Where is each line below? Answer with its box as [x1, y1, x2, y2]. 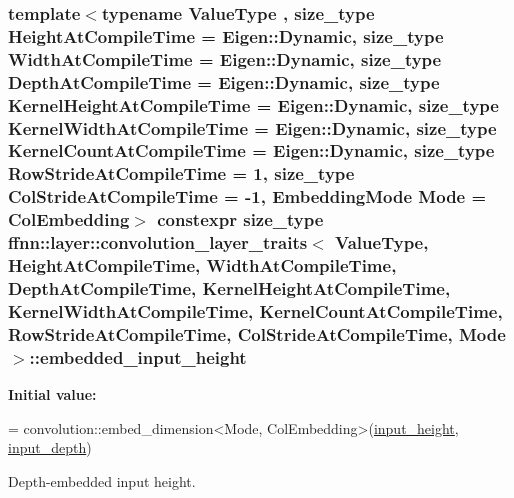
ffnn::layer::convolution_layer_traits [8, 230, 308, 255]
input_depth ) [8, 437, 92, 458]
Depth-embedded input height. [8, 470, 196, 491]
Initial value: [8, 384, 97, 405]
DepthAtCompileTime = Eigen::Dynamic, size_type [8, 69, 440, 94]
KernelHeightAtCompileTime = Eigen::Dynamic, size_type [8, 92, 499, 117]
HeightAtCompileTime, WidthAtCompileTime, [8, 253, 397, 278]
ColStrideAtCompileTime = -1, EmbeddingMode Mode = [8, 184, 487, 209]
